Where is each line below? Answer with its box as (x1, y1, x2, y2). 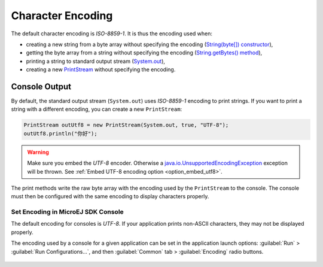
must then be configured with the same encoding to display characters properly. (11, 193, 209, 200)
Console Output (11, 81, 72, 92)
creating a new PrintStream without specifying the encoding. (26, 66, 176, 73)
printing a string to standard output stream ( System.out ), (26, 57, 166, 65)
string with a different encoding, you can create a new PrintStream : (11, 105, 182, 113)
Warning (27, 148, 49, 156)
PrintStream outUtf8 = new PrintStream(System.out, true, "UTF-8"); (23, 122, 229, 129)
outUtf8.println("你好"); (23, 130, 98, 137)
